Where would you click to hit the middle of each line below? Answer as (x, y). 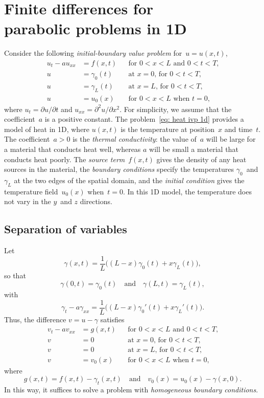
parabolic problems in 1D (95, 28)
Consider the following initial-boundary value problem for (93, 53)
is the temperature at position (167, 129)
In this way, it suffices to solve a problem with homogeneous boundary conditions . (131, 389)
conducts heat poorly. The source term (65, 159)
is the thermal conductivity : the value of (135, 139)
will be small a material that (194, 149)
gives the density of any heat (201, 159)
